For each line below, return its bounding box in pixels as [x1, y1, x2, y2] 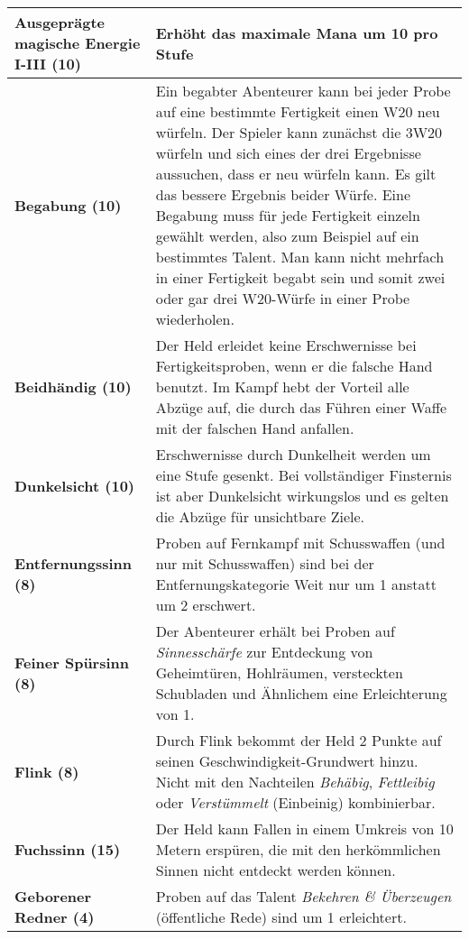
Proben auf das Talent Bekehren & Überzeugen [155, 886, 452, 907]
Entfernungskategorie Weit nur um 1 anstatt [155, 574, 437, 594]
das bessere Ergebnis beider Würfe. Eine [155, 184, 411, 205]
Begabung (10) [14, 194, 122, 216]
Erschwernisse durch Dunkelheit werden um [155, 444, 431, 465]
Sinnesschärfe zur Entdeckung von [155, 641, 373, 662]
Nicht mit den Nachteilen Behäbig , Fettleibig [155, 771, 435, 792]
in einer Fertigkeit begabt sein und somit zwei [155, 267, 446, 288]
